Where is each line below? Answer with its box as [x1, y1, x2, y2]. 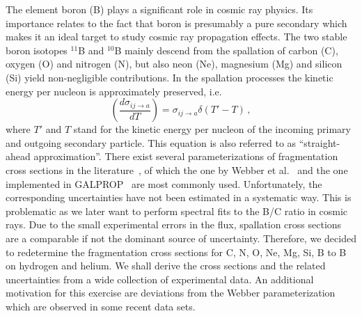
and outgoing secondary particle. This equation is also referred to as [6, 135, 297, 150]
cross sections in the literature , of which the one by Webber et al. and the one [6, 162, 348, 177]
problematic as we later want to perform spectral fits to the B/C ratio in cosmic [6, 203, 348, 218]
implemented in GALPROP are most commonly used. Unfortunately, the [6, 176, 322, 191]
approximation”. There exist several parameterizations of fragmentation [33, 149, 338, 164]
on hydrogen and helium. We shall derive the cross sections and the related [6, 258, 326, 273]
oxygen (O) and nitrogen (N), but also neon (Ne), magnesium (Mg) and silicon [6, 56, 343, 71]
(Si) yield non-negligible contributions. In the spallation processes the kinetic [6, 70, 333, 84]
